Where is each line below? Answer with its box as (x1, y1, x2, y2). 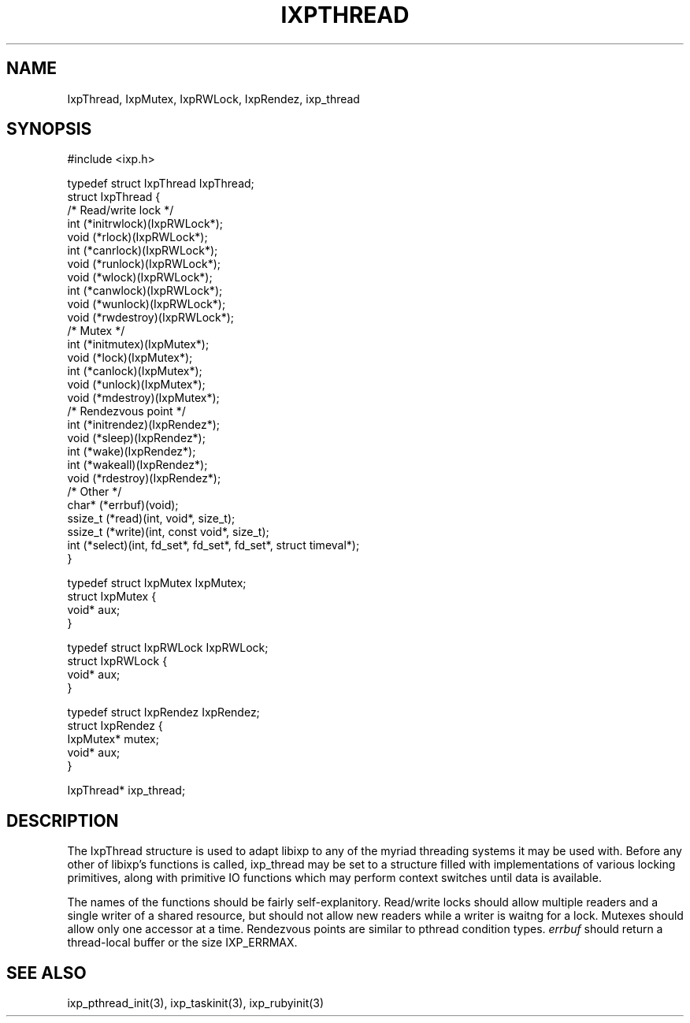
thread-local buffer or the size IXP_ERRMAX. (67, 936, 298, 950)
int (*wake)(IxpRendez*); (67, 445, 196, 459)
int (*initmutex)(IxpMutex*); (67, 337, 210, 352)
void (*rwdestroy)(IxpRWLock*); (67, 311, 235, 325)
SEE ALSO (6, 962, 87, 983)
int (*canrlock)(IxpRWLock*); (67, 244, 218, 258)
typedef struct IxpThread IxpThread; (67, 177, 254, 191)
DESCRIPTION (6, 810, 119, 831)
